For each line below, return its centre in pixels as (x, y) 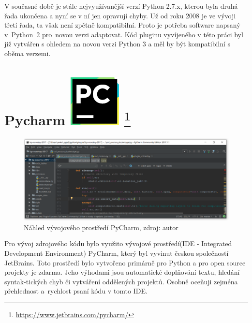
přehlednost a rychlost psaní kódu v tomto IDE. (76, 291)
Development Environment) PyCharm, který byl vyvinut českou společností (117, 253)
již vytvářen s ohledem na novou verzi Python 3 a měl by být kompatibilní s (118, 44)
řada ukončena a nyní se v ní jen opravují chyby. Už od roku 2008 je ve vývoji (120, 15)
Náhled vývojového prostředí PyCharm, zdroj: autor (101, 227)
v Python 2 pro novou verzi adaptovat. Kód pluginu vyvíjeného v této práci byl (124, 34)
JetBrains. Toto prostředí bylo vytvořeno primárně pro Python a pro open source (125, 262)
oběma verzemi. (28, 53)
